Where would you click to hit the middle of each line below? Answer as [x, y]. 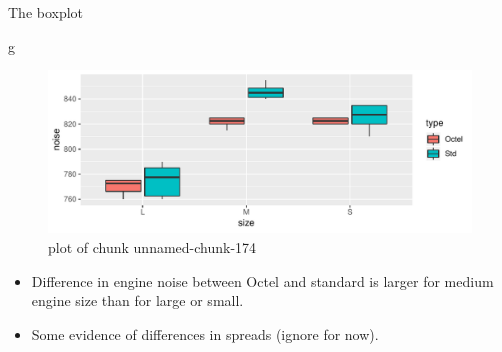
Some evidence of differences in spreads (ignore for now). [205, 333]
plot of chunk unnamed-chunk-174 [152, 246]
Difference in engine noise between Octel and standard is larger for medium [262, 280]
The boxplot [46, 12]
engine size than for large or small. [137, 300]
